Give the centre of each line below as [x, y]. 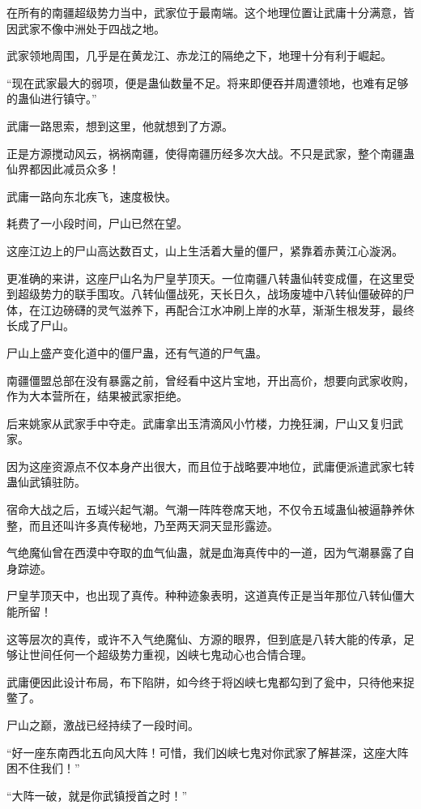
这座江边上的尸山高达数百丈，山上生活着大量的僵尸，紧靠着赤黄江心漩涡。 [205, 250]
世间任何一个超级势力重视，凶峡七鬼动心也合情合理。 [170, 655]
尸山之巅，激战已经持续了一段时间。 [103, 725]
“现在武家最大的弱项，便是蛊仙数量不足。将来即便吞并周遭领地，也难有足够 [208, 82]
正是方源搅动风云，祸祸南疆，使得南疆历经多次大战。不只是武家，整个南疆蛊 [210, 153]
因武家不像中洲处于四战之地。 [86, 28]
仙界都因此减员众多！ [63, 169]
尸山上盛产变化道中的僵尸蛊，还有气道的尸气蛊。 [137, 352]
